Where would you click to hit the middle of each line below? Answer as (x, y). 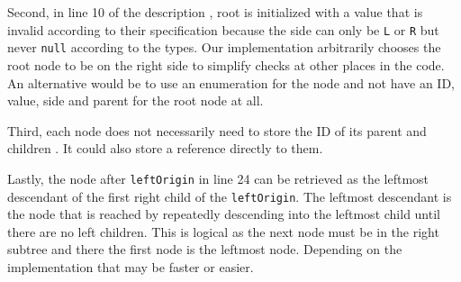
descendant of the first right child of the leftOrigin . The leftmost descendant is (230, 196)
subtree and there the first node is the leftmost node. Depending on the (205, 249)
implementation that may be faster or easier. (131, 266)
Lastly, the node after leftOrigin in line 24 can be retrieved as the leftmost (218, 178)
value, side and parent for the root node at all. (136, 100)
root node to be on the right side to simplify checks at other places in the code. (226, 64)
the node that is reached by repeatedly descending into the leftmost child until (224, 214)
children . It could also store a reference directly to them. (165, 148)
